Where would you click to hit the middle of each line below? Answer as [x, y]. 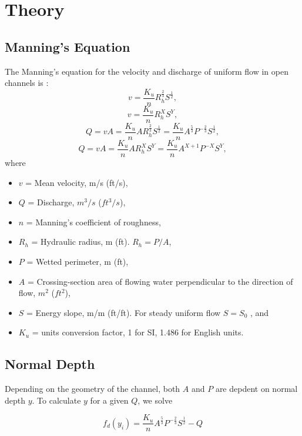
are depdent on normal [256, 389]
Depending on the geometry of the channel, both [93, 389]
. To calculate [56, 400]
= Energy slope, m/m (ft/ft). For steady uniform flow [124, 312]
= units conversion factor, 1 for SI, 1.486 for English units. [138, 332]
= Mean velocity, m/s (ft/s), [77, 182]
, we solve [155, 400]
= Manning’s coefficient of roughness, [93, 222]
